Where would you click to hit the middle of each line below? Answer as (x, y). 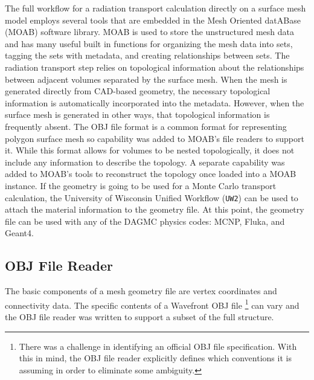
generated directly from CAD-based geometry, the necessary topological (138, 91)
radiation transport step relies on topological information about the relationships (155, 67)
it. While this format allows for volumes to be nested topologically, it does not (150, 150)
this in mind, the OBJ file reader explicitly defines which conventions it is (155, 358)
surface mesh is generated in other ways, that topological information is (137, 114)
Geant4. (19, 233)
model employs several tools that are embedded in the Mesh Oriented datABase (153, 20)
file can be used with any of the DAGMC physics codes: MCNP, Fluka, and (145, 221)
